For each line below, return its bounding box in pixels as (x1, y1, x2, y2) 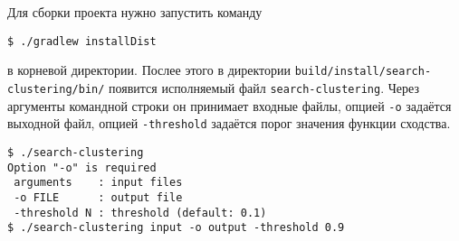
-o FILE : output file (14, 190, 183, 204)
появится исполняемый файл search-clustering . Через (109, 78, 419, 97)
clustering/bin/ (7, 82, 105, 96)
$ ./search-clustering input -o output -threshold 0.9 (7, 221, 345, 235)
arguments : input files (14, 176, 183, 190)
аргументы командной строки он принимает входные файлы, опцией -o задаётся (7, 96, 452, 115)
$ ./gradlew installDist (7, 34, 157, 48)
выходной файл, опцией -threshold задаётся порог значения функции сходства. (7, 114, 451, 133)
